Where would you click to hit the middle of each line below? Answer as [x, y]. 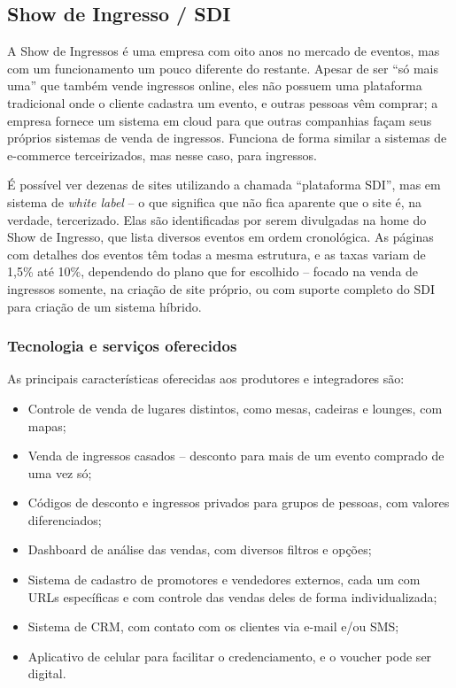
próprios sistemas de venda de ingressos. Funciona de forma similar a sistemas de [227, 138]
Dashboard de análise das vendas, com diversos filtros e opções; [200, 549]
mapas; [47, 425]
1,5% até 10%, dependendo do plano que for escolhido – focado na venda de [213, 271]
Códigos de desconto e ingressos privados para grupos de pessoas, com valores [239, 502]
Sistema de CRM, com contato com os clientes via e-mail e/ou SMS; [213, 626]
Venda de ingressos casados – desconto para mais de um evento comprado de [236, 456]
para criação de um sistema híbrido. [104, 306]
